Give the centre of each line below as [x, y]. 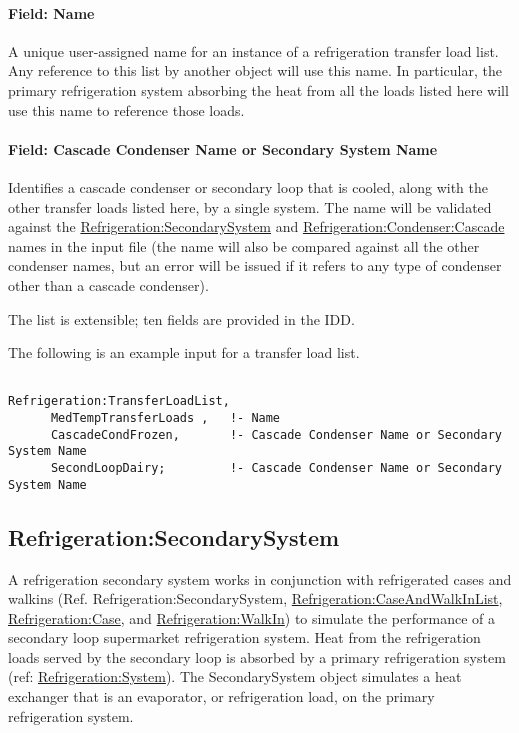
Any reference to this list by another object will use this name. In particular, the [255, 70]
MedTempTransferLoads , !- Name [165, 418]
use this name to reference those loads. [126, 109]
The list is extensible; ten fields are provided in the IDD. [181, 318]
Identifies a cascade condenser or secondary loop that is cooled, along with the [248, 186]
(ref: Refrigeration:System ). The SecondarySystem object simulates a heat [235, 676]
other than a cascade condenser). [108, 284]
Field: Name [51, 12]
